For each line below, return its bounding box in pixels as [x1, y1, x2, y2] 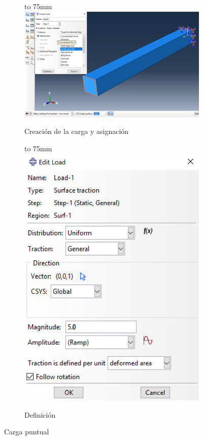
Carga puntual [4, 426, 49, 437]
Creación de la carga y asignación [24, 126, 129, 137]
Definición [24, 409, 56, 420]
